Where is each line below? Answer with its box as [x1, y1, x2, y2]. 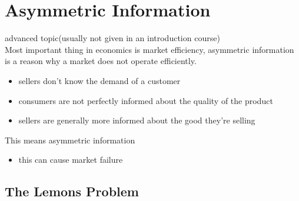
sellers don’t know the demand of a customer [18, 74, 181, 86]
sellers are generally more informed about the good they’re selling [18, 114, 255, 126]
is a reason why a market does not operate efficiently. [5, 55, 197, 67]
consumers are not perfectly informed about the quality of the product [18, 94, 273, 106]
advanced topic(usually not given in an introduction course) [5, 32, 220, 44]
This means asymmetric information [5, 133, 135, 146]
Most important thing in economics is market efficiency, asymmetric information [5, 43, 294, 55]
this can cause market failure [18, 153, 123, 166]
